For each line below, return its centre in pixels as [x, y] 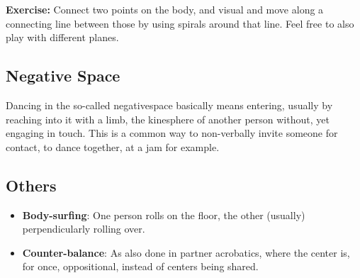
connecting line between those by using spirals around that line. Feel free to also [180, 23]
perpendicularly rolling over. [84, 229]
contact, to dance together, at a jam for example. [113, 146]
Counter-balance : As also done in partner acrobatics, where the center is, [186, 252]
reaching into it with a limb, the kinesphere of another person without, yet [168, 119]
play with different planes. [62, 37]
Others [31, 185]
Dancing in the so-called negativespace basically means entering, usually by [169, 105]
